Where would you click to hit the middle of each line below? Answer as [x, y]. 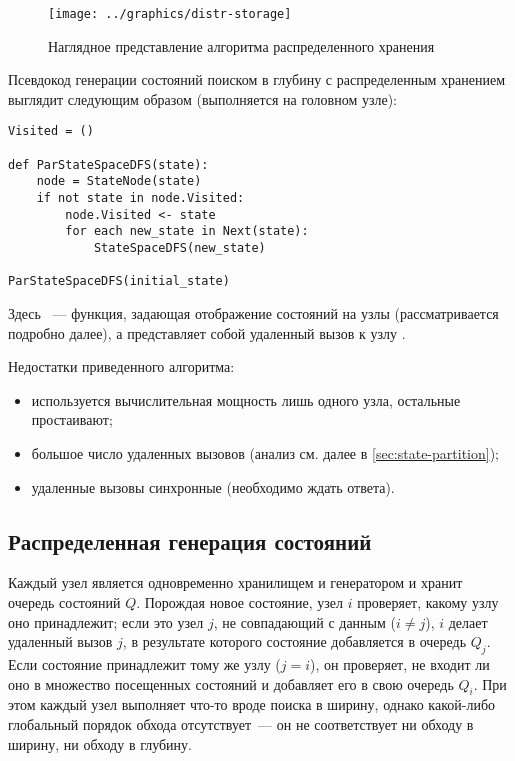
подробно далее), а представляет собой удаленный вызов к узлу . [207, 332]
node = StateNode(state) [119, 181]
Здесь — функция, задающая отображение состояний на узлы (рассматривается [253, 313]
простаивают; [72, 419]
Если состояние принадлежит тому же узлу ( [144, 663]
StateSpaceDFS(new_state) [179, 248]
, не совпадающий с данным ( [304, 621]
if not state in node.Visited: [140, 198]
